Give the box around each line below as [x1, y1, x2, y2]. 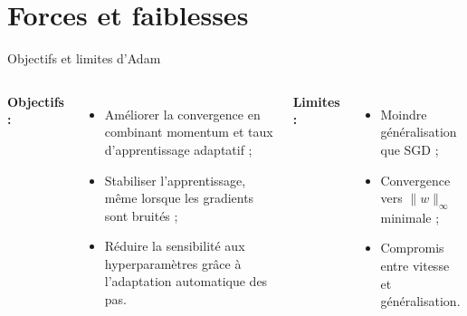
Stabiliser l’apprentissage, [104, 170, 246, 189]
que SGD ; [380, 139, 439, 158]
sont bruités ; [104, 206, 178, 225]
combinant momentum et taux [104, 122, 273, 141]
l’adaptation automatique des [104, 272, 268, 291]
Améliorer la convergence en [104, 104, 261, 123]
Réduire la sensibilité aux [104, 236, 245, 255]
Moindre [380, 104, 427, 123]
